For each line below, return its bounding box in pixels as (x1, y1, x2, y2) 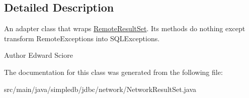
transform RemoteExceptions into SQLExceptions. (4, 33, 160, 43)
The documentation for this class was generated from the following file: (4, 66, 223, 77)
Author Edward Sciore (4, 50, 73, 60)
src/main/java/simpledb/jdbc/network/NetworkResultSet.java (4, 83, 197, 94)
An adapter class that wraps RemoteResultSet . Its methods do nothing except (4, 23, 245, 34)
